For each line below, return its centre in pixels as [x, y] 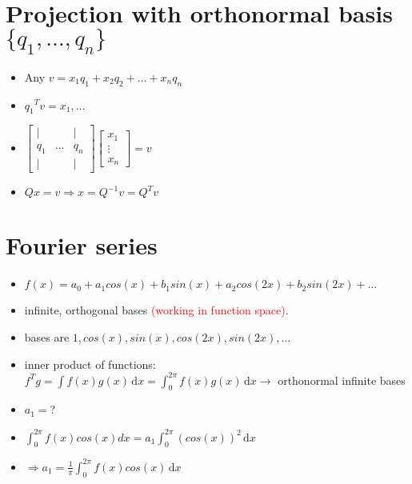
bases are [47, 336]
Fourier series [82, 245]
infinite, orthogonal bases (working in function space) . [156, 310]
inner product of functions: [90, 364]
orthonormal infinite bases [342, 380]
